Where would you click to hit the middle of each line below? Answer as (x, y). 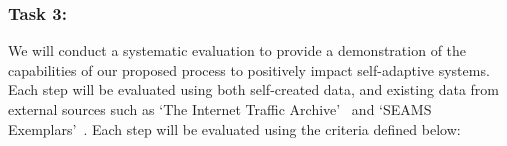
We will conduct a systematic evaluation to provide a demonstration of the (237, 50)
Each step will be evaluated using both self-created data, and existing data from (253, 89)
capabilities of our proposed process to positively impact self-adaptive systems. (249, 69)
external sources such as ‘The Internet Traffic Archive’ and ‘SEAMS (220, 109)
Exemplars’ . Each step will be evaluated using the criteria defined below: (234, 128)
